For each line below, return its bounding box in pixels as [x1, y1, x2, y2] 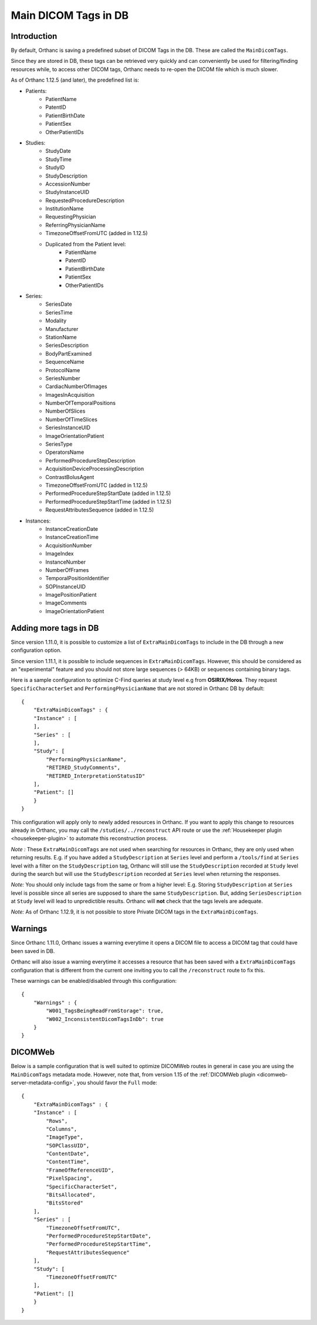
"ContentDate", [46, 1150, 90, 1157]
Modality [45, 317, 67, 324]
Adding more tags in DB [11, 623, 99, 633]
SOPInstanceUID [45, 583, 86, 590]
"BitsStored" [46, 1200, 83, 1206]
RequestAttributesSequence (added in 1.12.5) [45, 506, 154, 514]
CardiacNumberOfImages [45, 383, 107, 390]
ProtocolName [45, 366, 80, 373]
